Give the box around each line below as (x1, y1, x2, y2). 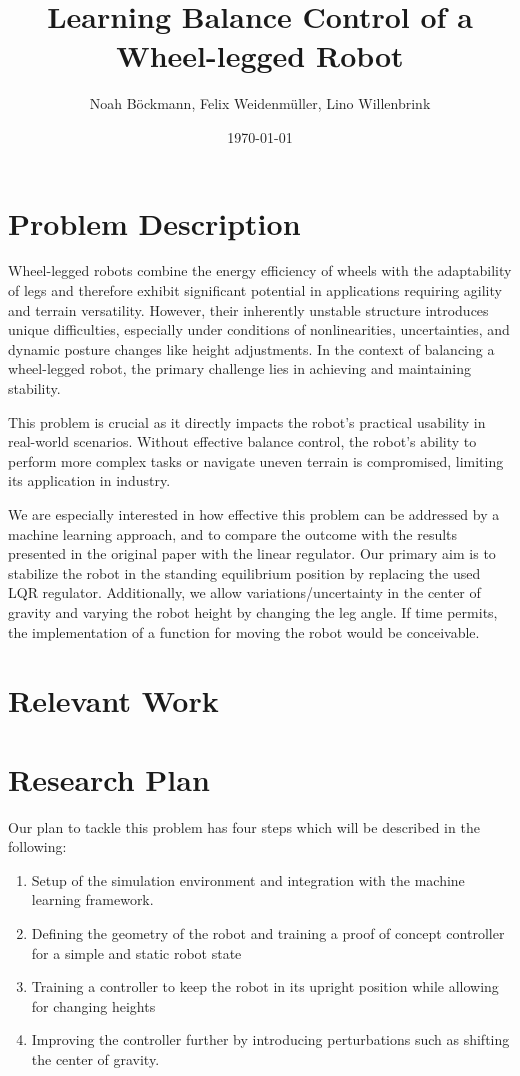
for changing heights (31, 995, 156, 1016)
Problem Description (8, 202, 301, 243)
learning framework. (31, 889, 154, 910)
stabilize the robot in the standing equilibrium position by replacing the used (8, 562, 481, 583)
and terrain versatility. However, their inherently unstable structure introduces (8, 299, 489, 320)
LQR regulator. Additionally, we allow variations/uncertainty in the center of (8, 582, 481, 603)
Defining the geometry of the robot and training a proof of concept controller (31, 923, 505, 943)
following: (8, 836, 67, 857)
